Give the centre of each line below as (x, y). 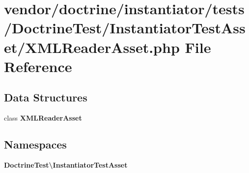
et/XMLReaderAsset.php (92, 47)
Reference (38, 66)
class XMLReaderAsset (43, 118)
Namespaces (35, 144)
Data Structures (46, 97)
